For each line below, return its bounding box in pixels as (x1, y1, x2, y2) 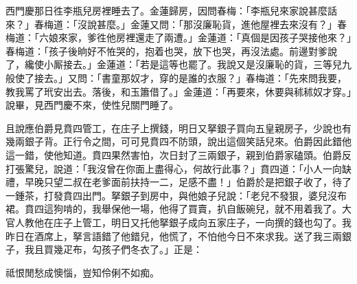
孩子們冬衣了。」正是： (101, 242, 203, 256)
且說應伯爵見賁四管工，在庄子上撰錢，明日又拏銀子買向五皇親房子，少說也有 (5, 120, 352, 135)
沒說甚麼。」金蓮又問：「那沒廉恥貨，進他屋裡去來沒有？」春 (77, 17, 347, 31)
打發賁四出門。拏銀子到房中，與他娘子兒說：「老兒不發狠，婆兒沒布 (43, 188, 347, 202)
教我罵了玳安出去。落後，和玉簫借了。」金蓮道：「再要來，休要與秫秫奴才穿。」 (5, 84, 352, 98)
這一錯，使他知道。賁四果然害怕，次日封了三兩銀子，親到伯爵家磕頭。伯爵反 (5, 147, 352, 162)
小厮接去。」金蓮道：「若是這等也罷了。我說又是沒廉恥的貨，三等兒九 (43, 57, 352, 72)
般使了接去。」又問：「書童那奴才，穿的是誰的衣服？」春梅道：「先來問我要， (5, 70, 347, 85)
